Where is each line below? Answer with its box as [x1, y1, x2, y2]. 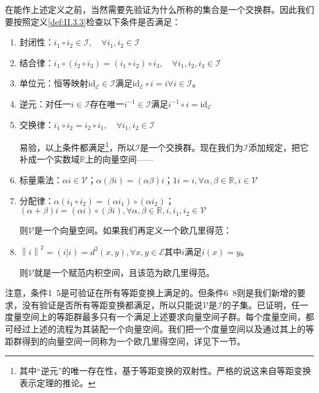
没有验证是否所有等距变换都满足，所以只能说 [21, 298, 202, 311]
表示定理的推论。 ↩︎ [19, 376, 96, 389]
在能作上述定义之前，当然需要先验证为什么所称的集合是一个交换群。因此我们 [5, 3, 314, 15]
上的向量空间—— [85, 153, 154, 166]
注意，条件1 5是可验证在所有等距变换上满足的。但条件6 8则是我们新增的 [5, 286, 297, 299]
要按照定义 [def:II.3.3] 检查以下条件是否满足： [5, 15, 181, 28]
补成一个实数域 [19, 153, 80, 166]
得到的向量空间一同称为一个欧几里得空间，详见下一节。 [21, 334, 245, 347]
